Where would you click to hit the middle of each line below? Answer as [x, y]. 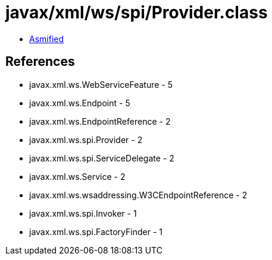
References [40, 62]
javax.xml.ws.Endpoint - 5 [80, 103]
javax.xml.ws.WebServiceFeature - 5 [101, 84]
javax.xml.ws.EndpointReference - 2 [100, 121]
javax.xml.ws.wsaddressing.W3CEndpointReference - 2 [138, 195]
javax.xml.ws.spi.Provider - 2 [86, 139]
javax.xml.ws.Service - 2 [77, 176]
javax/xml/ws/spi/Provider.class [137, 12]
